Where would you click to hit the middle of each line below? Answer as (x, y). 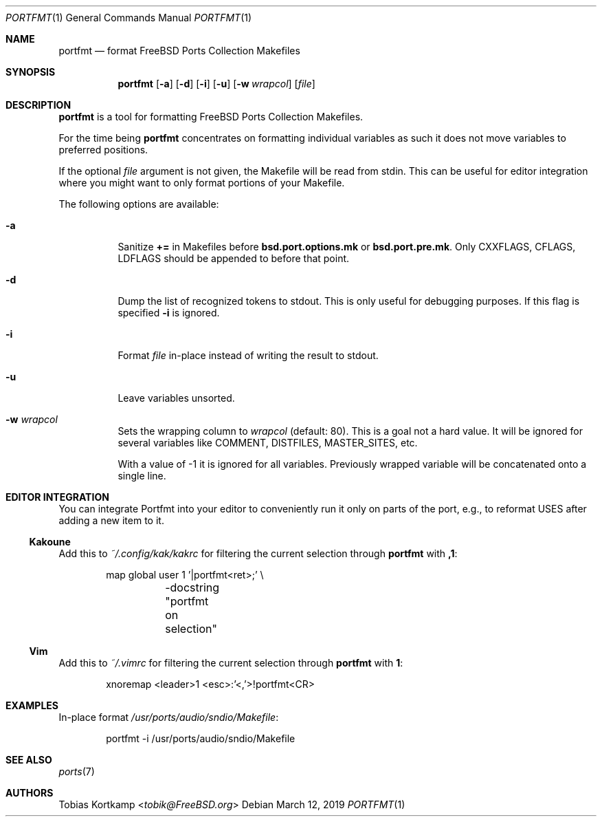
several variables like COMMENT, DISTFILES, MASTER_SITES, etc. (268, 443)
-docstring (192, 587)
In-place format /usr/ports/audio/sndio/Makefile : (169, 717)
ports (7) (77, 771)
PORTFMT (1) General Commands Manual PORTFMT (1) (129, 18)
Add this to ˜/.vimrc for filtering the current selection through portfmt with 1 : (231, 663)
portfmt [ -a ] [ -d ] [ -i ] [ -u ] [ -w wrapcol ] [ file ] (216, 84)
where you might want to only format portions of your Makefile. (202, 183)
